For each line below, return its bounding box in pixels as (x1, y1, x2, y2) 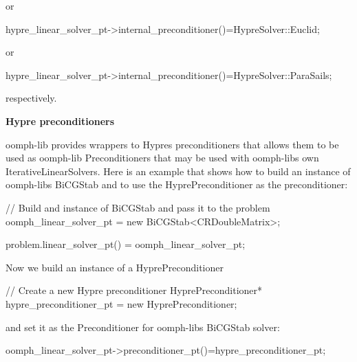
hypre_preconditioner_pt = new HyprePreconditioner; (6, 296, 237, 310)
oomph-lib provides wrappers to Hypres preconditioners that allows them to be (6, 137, 339, 151)
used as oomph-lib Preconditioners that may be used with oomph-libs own (6, 150, 319, 165)
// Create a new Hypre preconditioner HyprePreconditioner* (6, 283, 263, 297)
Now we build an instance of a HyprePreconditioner (6, 260, 224, 274)
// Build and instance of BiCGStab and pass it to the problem (6, 200, 270, 214)
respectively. (6, 91, 57, 105)
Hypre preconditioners (6, 113, 115, 128)
